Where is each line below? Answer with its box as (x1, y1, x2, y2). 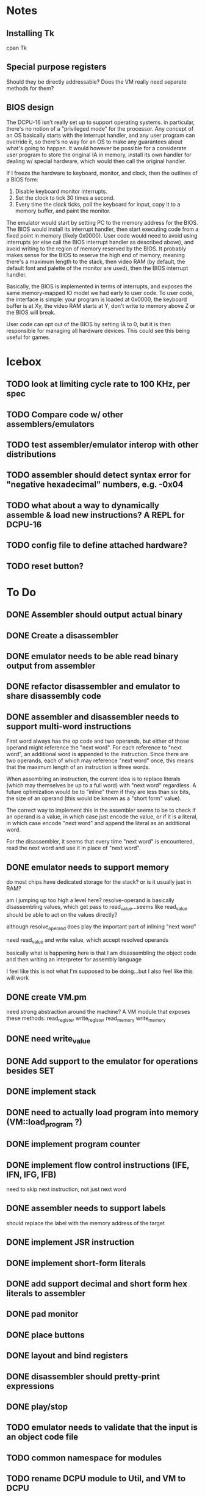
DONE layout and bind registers (6, 1350, 128, 1361)
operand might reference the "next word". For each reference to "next (6, 744, 182, 751)
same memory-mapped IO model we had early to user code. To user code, (6, 289, 194, 296)
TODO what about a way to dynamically (6, 500, 160, 511)
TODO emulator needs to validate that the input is (6, 1422, 198, 1433)
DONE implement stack (6, 1087, 96, 1097)
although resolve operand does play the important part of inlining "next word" (6, 923, 196, 931)
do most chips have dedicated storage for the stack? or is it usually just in (6, 878, 192, 886)
